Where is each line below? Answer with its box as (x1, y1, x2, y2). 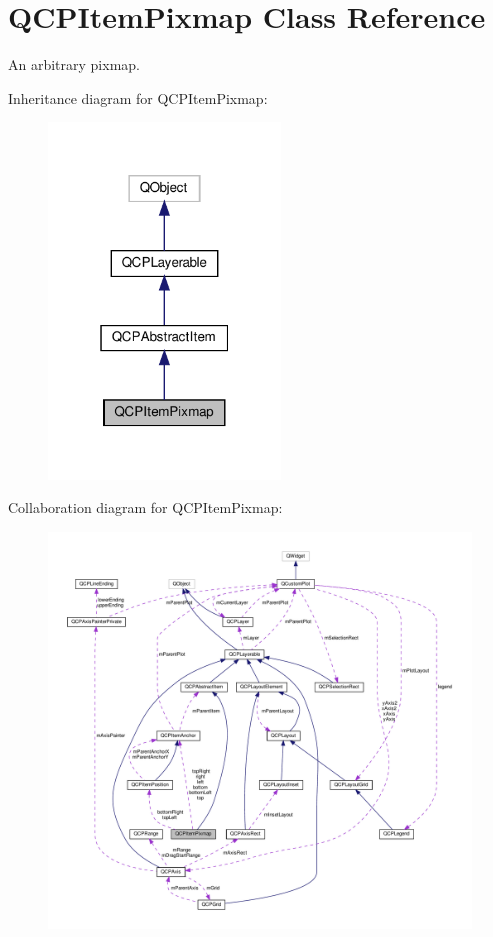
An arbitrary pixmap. (8, 54, 140, 75)
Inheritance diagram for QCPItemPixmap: (8, 87, 268, 108)
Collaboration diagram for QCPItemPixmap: (8, 497, 283, 518)
